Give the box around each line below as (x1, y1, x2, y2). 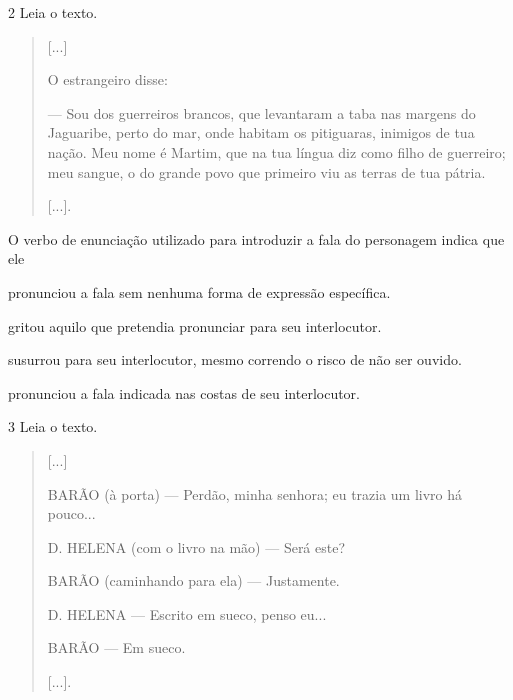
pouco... (47, 503, 96, 524)
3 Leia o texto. (8, 416, 98, 437)
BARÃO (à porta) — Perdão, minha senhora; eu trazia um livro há (47, 483, 463, 504)
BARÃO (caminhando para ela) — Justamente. (47, 570, 340, 591)
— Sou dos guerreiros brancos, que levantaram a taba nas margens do (47, 102, 476, 123)
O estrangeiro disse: (47, 69, 168, 90)
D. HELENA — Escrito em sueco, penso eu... (47, 603, 327, 624)
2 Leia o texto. (8, 2, 98, 22)
